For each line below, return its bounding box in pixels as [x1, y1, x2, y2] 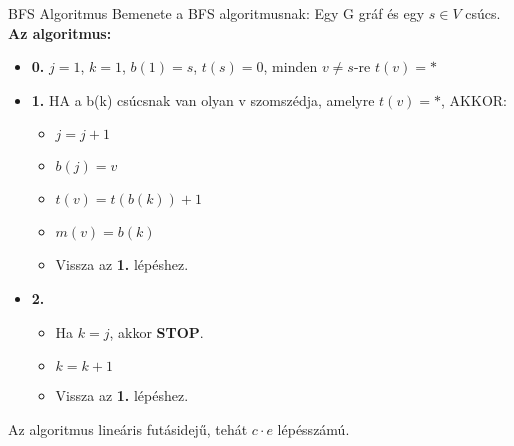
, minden [263, 56, 318, 77]
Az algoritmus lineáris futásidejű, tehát [8, 418, 248, 439]
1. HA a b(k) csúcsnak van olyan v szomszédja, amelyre [31, 89, 375, 110]
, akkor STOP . [109, 321, 204, 342]
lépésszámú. [277, 418, 350, 439]
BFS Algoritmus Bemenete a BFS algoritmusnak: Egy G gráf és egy [8, 3, 425, 23]
